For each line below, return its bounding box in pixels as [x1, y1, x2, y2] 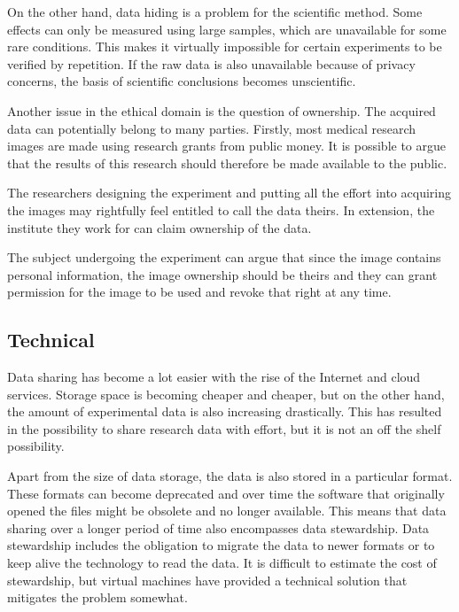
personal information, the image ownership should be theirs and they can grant [7, 265, 438, 283]
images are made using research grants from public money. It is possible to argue [7, 136, 447, 155]
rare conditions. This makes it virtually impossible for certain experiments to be [7, 37, 442, 56]
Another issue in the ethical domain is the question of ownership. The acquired [7, 101, 436, 120]
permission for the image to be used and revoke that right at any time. [7, 283, 392, 301]
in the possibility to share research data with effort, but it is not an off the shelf [7, 419, 441, 438]
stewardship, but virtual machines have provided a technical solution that [7, 570, 408, 589]
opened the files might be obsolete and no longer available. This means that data [7, 501, 447, 520]
